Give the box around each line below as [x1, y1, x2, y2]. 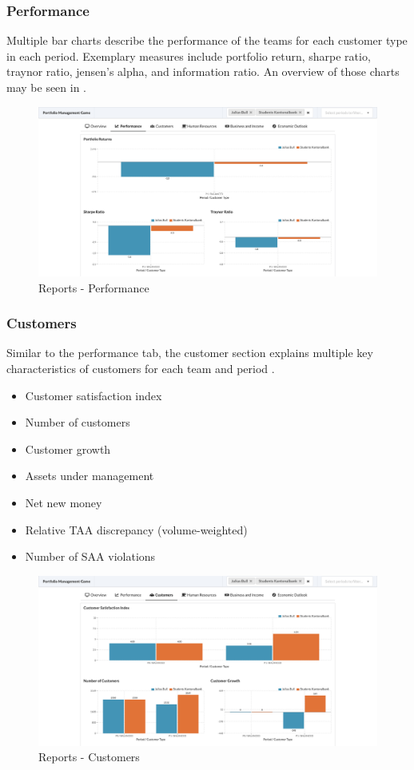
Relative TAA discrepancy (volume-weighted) [25, 521, 248, 538]
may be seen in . [6, 79, 87, 95]
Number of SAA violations [25, 548, 156, 565]
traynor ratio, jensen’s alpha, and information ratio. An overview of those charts [6, 63, 400, 80]
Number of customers [25, 414, 130, 431]
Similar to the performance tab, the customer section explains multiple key [6, 344, 373, 361]
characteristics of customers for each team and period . [6, 360, 275, 376]
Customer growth [25, 440, 111, 457]
